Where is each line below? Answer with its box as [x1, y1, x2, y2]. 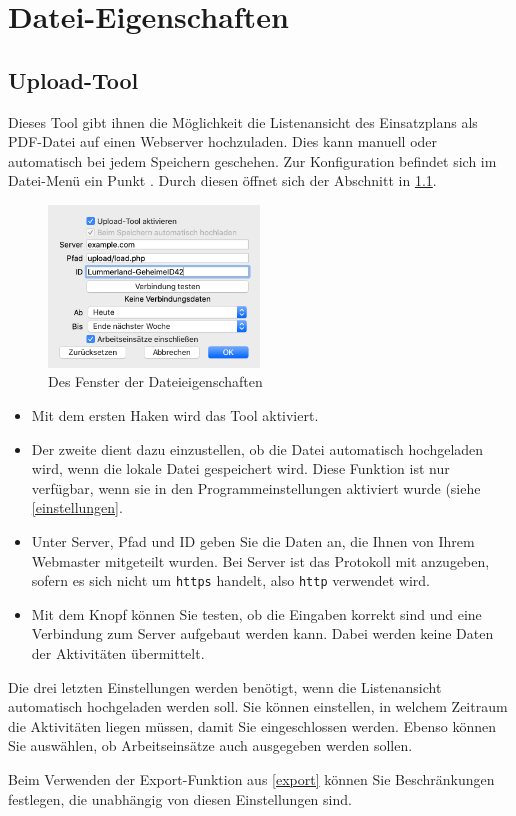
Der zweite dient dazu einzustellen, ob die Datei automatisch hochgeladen [31, 438, 484, 459]
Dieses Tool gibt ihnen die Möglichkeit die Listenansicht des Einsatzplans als [8, 111, 478, 132]
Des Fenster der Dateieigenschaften [48, 371, 263, 392]
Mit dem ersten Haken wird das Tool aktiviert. [31, 404, 319, 425]
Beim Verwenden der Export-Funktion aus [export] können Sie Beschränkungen [8, 768, 495, 789]
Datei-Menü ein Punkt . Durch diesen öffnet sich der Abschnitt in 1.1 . [8, 170, 437, 191]
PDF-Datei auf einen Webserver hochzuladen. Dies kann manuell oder [8, 131, 438, 152]
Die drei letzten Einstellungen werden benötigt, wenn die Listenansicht [8, 676, 442, 697]
